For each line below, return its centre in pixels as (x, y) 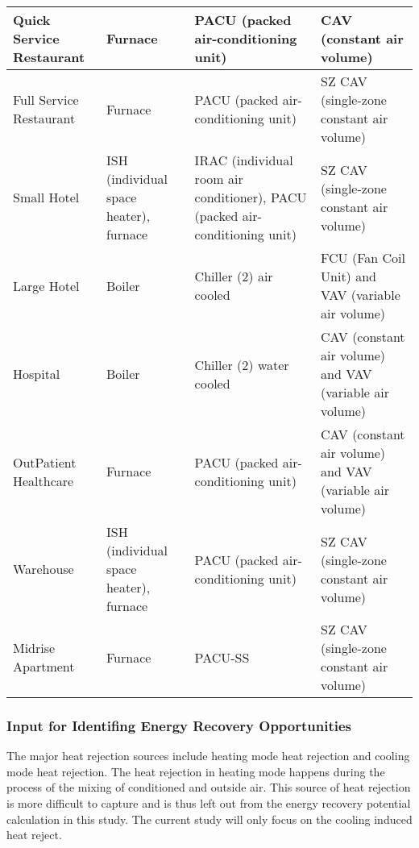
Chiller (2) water (242, 364)
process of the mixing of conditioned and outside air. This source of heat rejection (209, 787)
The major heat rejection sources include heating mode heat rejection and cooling (208, 756)
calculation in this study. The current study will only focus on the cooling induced (209, 819)
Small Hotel (46, 197)
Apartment (44, 666)
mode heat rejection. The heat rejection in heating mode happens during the (196, 771)
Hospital (37, 374)
